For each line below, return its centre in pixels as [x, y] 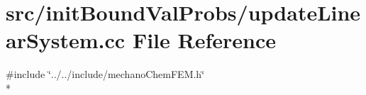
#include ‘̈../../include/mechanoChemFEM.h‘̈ [105, 74]
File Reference [204, 40]
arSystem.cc [66, 40]
